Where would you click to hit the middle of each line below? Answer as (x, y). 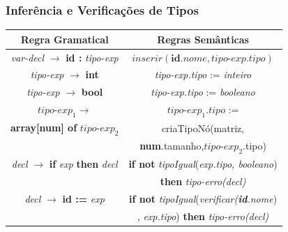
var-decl (28, 57)
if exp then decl (83, 164)
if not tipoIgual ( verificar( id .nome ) (203, 198)
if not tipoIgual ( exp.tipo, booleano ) (203, 164)
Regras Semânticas (203, 39)
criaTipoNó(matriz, (203, 128)
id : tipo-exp (92, 57)
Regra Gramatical (65, 39)
